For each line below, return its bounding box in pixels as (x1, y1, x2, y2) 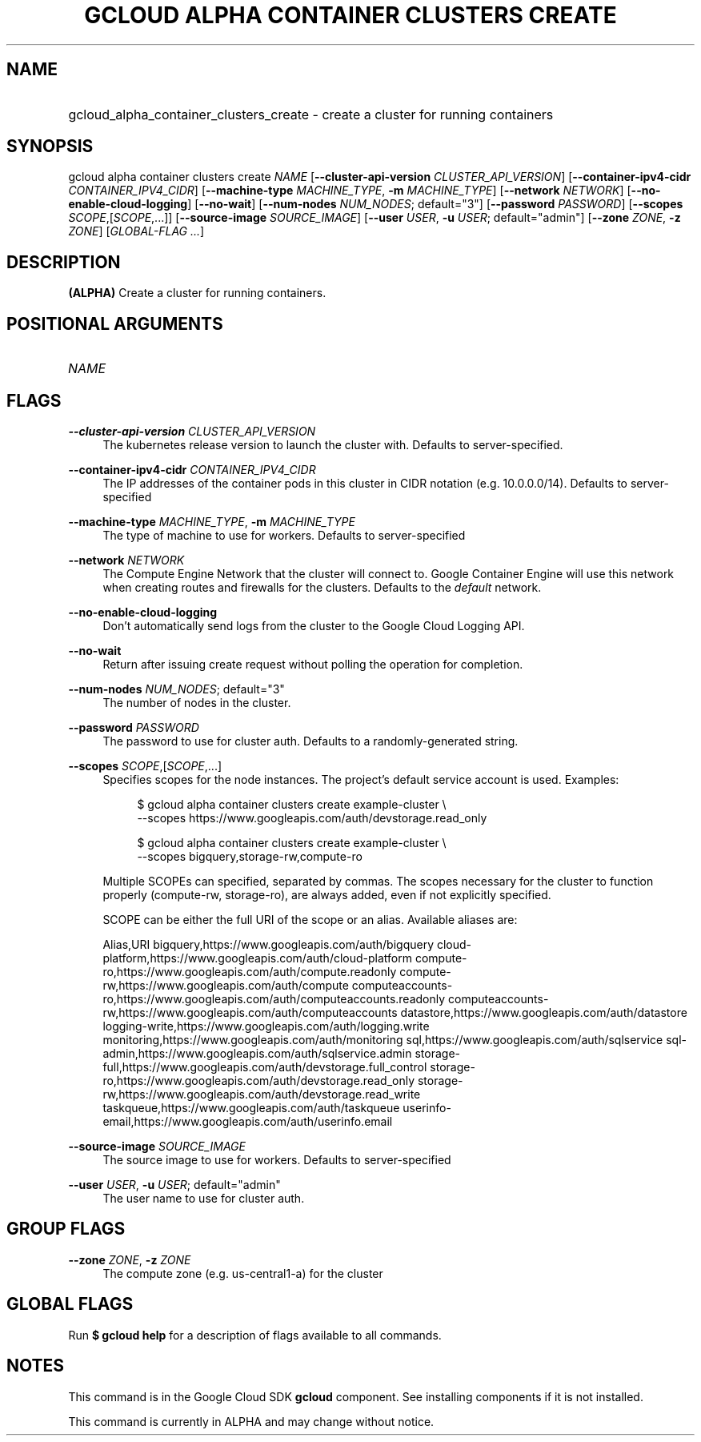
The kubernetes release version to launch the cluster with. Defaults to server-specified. (102, 437, 563, 452)
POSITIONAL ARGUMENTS (6, 313, 223, 334)
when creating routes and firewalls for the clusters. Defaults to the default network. (102, 580, 542, 594)
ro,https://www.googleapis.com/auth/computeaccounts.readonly (102, 991, 446, 1006)
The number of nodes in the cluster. (102, 695, 291, 709)
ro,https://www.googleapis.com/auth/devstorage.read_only (102, 1073, 415, 1087)
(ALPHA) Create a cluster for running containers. (68, 286, 326, 300)
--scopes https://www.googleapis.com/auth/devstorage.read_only (137, 810, 487, 825)
